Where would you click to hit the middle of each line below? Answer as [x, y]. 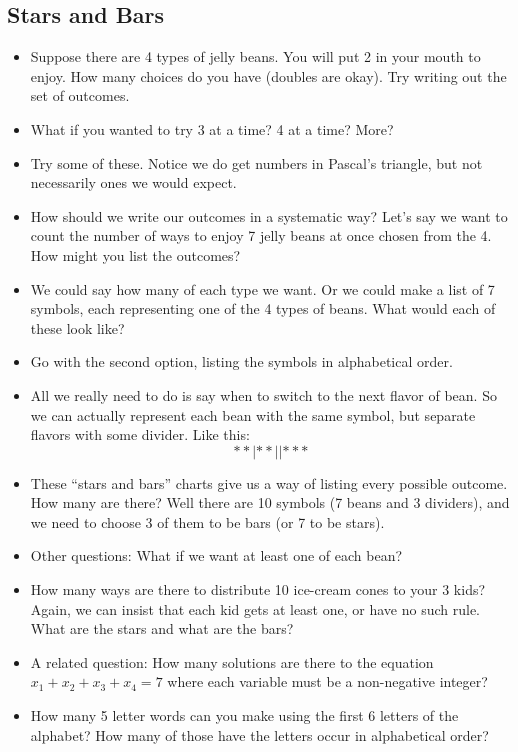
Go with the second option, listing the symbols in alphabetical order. [241, 361]
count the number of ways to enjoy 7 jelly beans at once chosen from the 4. [261, 235]
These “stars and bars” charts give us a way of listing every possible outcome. [269, 482]
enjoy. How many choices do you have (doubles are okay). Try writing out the [268, 75]
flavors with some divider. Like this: [140, 434]
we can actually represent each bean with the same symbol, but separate [253, 414]
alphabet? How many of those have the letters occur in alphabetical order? [259, 734]
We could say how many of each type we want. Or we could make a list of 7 [262, 288]
